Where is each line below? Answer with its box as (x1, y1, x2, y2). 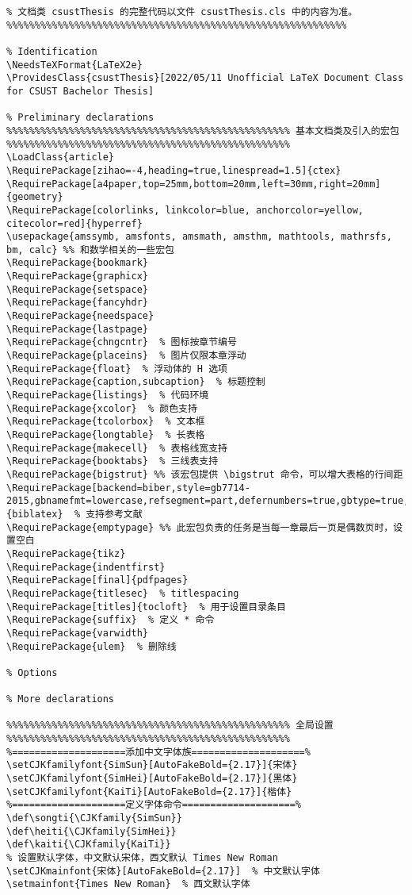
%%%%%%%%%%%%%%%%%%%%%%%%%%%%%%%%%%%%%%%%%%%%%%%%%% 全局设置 (6, 720, 334, 732)
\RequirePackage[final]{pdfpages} (6, 574, 189, 586)
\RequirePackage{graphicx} (6, 271, 148, 282)
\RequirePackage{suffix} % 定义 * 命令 (6, 614, 215, 626)
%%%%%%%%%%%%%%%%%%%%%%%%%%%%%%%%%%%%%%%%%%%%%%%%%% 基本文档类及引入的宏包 (6, 125, 399, 136)
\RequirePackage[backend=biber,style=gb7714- (6, 482, 250, 494)
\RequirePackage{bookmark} (6, 257, 148, 269)
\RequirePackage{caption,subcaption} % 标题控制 (6, 376, 265, 388)
